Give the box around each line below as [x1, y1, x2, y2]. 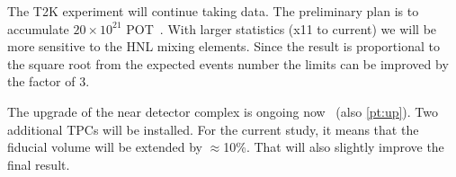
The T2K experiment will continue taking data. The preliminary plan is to [7, 2, 419, 20]
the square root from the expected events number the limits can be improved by [7, 54, 449, 73]
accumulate [7, 19, 69, 38]
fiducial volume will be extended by [7, 137, 203, 156]
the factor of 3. [7, 72, 90, 91]
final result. [7, 155, 70, 173]
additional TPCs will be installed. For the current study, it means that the [7, 119, 419, 138]
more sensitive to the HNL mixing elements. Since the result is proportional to [7, 37, 440, 56]
